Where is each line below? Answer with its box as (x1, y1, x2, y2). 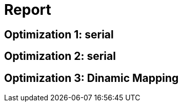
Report (4, 1, 51, 18)
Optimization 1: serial (4, 28, 114, 41)
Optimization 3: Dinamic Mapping (4, 71, 179, 84)
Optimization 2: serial (4, 50, 116, 63)
